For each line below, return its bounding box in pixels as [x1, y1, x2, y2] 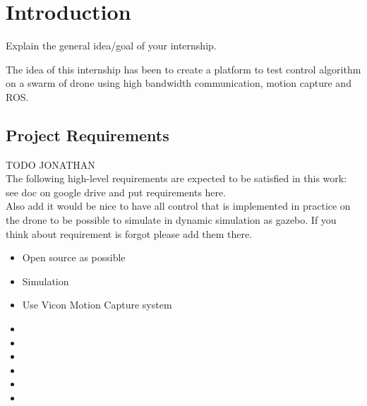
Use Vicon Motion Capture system [22, 297, 172, 312]
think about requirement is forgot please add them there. [6, 226, 253, 241]
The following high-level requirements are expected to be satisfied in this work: [6, 171, 347, 186]
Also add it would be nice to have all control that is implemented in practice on [6, 198, 351, 213]
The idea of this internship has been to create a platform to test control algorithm [6, 61, 361, 76]
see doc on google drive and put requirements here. [6, 184, 227, 199]
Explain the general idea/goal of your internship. [6, 38, 217, 53]
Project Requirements [6, 124, 169, 145]
